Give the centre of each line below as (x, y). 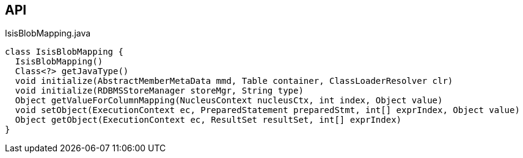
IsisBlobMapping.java (48, 33)
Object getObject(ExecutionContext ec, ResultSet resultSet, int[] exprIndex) (208, 120)
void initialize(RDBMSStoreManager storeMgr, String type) (159, 91)
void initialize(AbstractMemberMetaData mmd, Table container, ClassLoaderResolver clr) (234, 81)
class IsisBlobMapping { (64, 52)
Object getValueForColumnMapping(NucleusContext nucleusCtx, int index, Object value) (229, 101)
